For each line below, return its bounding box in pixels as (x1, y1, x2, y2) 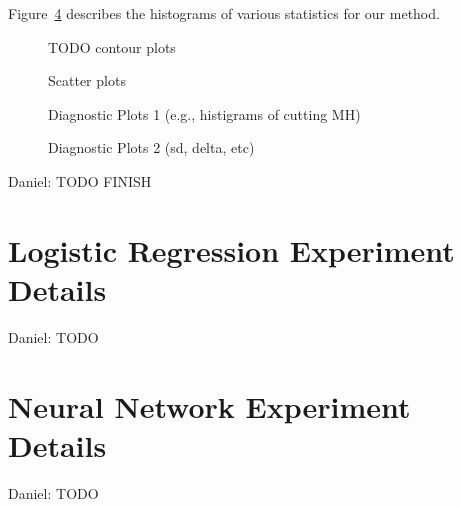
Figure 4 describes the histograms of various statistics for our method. (8, 3, 440, 23)
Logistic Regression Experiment (8, 229, 455, 270)
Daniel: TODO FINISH (8, 170, 152, 191)
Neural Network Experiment (8, 385, 411, 426)
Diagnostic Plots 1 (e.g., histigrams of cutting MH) (48, 103, 361, 124)
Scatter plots (48, 70, 126, 91)
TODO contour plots (48, 36, 176, 57)
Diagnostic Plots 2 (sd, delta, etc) (48, 137, 255, 158)
